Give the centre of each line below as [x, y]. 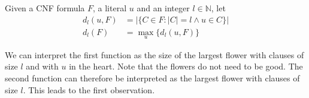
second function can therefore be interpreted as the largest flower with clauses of [152, 78]
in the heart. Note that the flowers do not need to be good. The [186, 66]
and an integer [163, 8]
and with [42, 66]
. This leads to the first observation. [89, 89]
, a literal [110, 8]
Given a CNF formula [45, 8]
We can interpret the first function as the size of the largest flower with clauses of [154, 54]
